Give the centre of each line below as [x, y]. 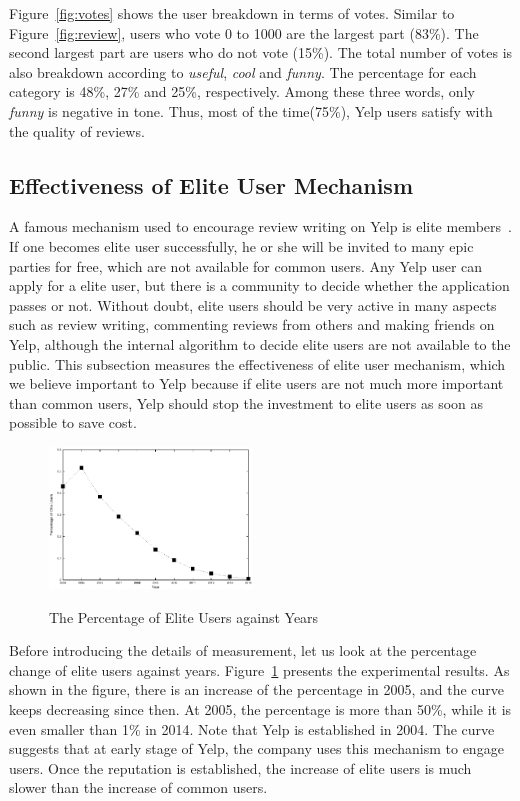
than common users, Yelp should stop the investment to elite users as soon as [246, 402]
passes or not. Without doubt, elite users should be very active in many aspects [253, 304]
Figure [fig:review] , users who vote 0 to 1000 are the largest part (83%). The [244, 32]
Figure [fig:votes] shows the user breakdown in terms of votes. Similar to [232, 13]
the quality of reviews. [77, 130]
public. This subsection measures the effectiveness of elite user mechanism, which [257, 363]
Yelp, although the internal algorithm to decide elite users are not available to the [260, 343]
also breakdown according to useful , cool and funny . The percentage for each [243, 71]
